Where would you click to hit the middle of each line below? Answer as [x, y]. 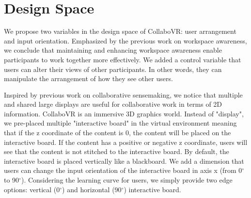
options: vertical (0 [32, 189]
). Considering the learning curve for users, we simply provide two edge [127, 180]
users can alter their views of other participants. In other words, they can [113, 69]
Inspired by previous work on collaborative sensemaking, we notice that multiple [123, 94]
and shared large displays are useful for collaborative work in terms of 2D [113, 104]
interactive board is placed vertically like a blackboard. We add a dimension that [124, 161]
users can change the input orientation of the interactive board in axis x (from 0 [123, 170]
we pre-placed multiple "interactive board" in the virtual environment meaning [120, 123]
